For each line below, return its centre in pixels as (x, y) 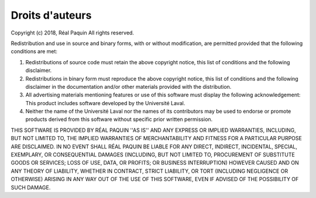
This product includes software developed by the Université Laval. (105, 103)
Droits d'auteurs (51, 15)
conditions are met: (34, 51)
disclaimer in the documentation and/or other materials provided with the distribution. (128, 86)
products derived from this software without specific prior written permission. (119, 119)
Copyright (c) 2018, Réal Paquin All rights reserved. (73, 33)
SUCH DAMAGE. (31, 187)
